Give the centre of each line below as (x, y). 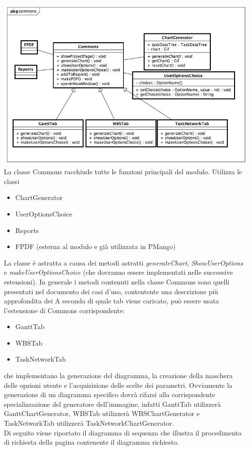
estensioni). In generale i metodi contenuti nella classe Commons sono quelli (117, 281)
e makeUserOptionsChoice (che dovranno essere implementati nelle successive (118, 272)
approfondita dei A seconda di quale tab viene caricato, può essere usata (111, 301)
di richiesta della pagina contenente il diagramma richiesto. (92, 442)
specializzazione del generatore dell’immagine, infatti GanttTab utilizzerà (112, 404)
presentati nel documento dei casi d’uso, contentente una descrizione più (111, 291)
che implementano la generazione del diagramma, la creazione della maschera (118, 375)
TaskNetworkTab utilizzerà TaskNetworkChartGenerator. (89, 423)
